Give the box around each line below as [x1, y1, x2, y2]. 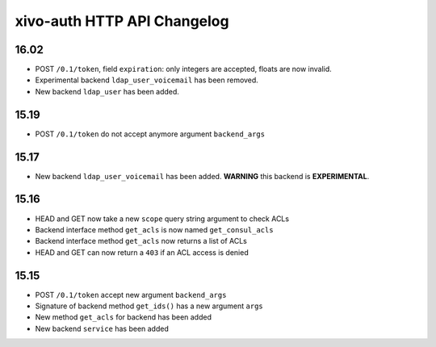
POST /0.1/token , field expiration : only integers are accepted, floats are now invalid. [35, 65, 333, 74]
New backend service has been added [35, 324, 169, 333]
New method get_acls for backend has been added [35, 312, 212, 322]
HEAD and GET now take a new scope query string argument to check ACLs [35, 214, 290, 224]
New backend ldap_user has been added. [35, 86, 179, 96]
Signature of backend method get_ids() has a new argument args [35, 301, 264, 311]
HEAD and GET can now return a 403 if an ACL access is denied [35, 247, 249, 257]
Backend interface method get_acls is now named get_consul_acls [35, 224, 274, 234]
